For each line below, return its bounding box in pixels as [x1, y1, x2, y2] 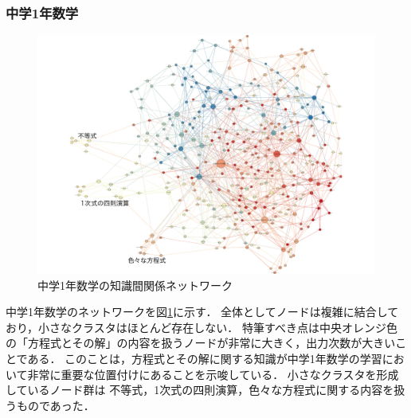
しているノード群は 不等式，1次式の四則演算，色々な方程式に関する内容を [6, 381, 394, 398]
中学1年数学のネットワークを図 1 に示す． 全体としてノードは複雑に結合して [6, 303, 399, 320]
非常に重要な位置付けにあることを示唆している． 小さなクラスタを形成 [27, 365, 399, 382]
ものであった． [16, 397, 95, 413]
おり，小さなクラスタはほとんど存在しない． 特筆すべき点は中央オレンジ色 [6, 318, 397, 335]
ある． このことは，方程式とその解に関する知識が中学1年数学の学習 [27, 350, 382, 366]
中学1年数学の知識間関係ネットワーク [37, 276, 233, 293]
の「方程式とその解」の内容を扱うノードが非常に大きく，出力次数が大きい [6, 334, 396, 351]
